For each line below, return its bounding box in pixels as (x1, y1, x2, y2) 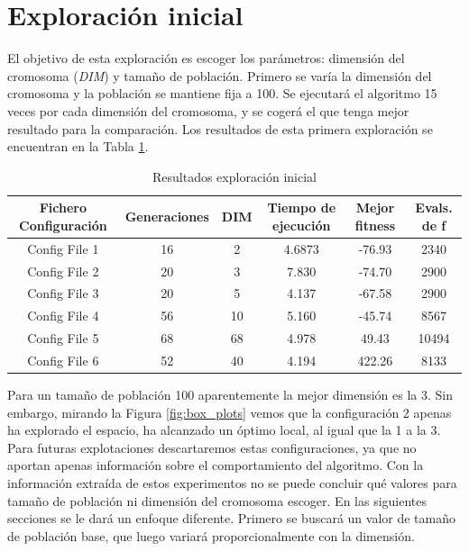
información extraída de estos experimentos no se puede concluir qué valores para (7, 474, 457, 492)
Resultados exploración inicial (152, 167, 317, 185)
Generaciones (124, 207, 209, 226)
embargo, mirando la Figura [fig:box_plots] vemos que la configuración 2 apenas (7, 402, 452, 421)
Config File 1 (27, 239, 99, 257)
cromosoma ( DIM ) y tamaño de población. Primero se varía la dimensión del (7, 66, 432, 85)
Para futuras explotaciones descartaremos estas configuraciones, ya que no (7, 438, 417, 456)
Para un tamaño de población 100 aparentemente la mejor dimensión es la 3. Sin (7, 385, 453, 404)
